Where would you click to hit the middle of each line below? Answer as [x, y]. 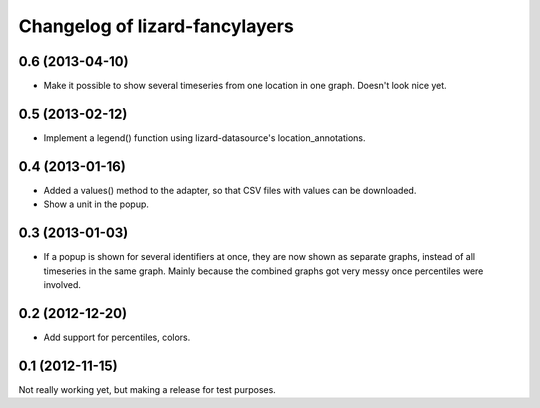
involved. [62, 284]
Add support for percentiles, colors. [117, 337]
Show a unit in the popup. [96, 204]
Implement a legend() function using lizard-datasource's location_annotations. [204, 137]
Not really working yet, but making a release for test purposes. [147, 389]
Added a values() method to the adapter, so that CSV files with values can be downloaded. [230, 190]
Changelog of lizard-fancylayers [156, 26]
